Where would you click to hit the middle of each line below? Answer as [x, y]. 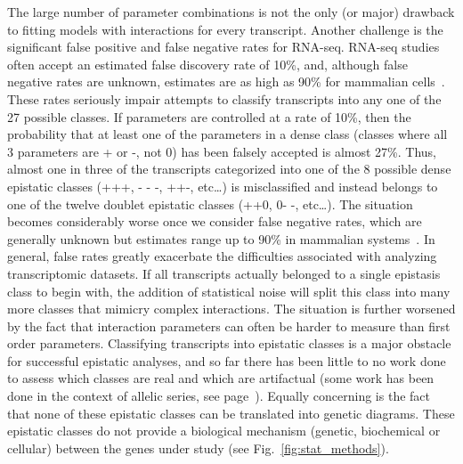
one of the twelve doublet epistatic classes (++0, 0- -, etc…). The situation [210, 204]
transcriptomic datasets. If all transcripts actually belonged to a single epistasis [224, 273]
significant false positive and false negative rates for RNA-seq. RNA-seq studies [223, 47]
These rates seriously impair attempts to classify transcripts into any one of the [224, 98]
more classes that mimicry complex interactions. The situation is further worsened [231, 309]
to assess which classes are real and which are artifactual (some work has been [221, 378]
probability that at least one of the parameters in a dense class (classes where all [227, 134]
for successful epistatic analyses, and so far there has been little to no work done [227, 360]
